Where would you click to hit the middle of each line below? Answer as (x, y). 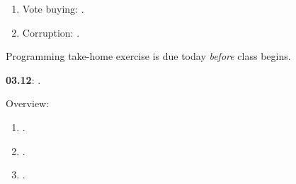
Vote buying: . (53, 8)
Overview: (28, 103)
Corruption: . (51, 32)
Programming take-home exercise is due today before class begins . (148, 56)
